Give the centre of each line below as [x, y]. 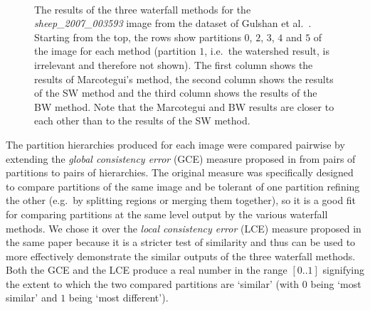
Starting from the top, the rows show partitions [138, 37]
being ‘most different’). [118, 298]
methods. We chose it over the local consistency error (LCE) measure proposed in [184, 228]
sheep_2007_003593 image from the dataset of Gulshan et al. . [173, 23]
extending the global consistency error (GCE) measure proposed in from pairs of [181, 158]
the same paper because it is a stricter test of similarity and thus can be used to [181, 242]
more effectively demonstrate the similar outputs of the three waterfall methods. [181, 256]
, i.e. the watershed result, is [267, 51]
